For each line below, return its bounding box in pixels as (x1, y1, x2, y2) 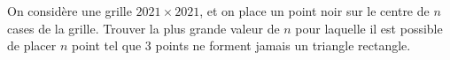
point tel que (71, 36, 142, 55)
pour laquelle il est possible (295, 19, 443, 37)
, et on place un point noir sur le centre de (199, 2, 430, 19)
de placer (7, 36, 57, 55)
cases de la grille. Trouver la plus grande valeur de (7, 19, 280, 37)
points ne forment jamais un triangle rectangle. (155, 36, 411, 55)
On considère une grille (7, 2, 132, 19)
